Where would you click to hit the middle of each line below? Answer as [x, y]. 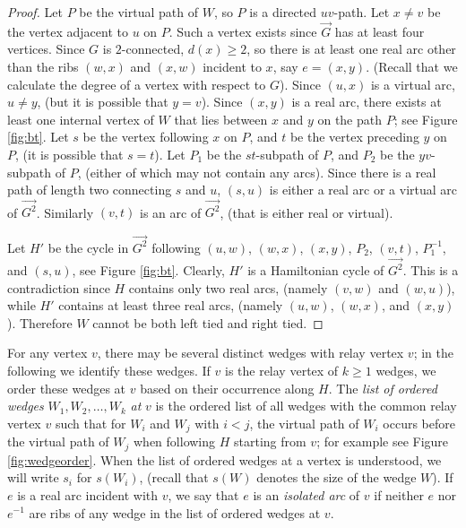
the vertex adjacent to [68, 31]
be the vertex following [146, 137]
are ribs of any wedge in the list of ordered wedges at [175, 512]
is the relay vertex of [281, 371]
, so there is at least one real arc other [351, 49]
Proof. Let [35, 12]
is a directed [283, 12]
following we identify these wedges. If [109, 371]
